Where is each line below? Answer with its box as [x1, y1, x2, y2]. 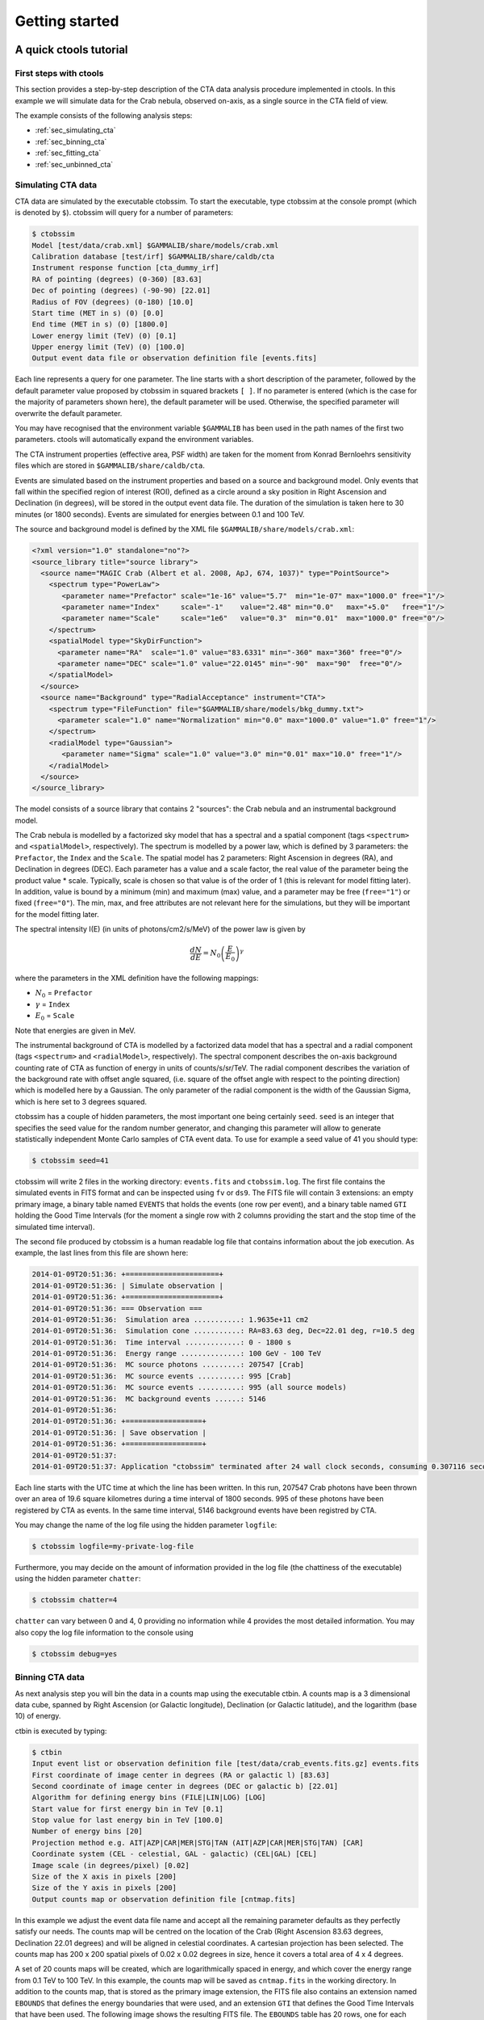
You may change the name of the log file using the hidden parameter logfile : [15, 1520, 277, 1530]
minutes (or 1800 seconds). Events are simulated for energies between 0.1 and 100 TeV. [15, 509, 306, 519]
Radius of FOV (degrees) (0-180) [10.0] [31, 297, 194, 306]
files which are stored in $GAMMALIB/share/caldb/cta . [15, 461, 206, 470]
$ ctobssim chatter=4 [31, 1596, 118, 1605]
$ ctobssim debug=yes [31, 1649, 118, 1658]
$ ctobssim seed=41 [31, 1156, 109, 1165]
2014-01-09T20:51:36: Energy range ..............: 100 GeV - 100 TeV [31, 1349, 322, 1358]
